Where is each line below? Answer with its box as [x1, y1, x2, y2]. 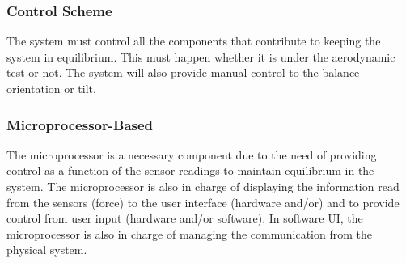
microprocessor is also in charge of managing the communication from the [6, 225, 372, 242]
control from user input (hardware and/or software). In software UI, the [6, 210, 363, 227]
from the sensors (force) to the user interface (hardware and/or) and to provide [6, 193, 400, 210]
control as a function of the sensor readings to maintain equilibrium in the [6, 162, 374, 179]
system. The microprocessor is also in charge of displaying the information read [6, 178, 400, 194]
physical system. [6, 241, 87, 258]
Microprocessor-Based [6, 114, 154, 134]
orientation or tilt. [6, 80, 96, 96]
